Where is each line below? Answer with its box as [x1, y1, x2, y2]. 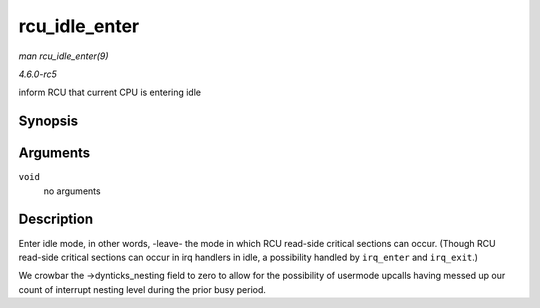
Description [18, 211, 94, 228]
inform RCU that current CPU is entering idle [18, 86, 202, 99]
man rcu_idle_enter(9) [18, 50, 109, 62]
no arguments [43, 185, 101, 197]
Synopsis [18, 113, 79, 130]
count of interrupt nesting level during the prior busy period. [18, 283, 267, 295]
